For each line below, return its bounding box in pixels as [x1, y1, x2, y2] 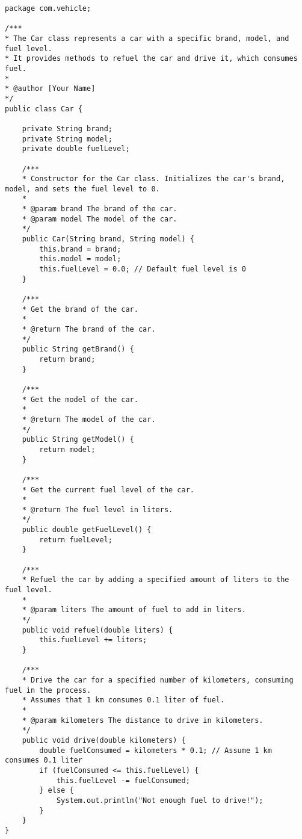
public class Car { [5, 104, 82, 113]
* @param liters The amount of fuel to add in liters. [22, 605, 246, 615]
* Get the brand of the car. [22, 305, 138, 314]
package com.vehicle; [5, 4, 91, 13]
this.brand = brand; [39, 244, 122, 253]
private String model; [22, 134, 112, 143]
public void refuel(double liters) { [22, 625, 173, 634]
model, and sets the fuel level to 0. [5, 184, 160, 193]
